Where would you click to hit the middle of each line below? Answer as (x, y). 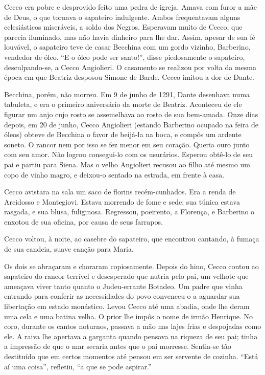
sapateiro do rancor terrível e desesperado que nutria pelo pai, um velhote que (126, 276)
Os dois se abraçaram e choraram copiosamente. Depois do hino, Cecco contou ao (131, 266)
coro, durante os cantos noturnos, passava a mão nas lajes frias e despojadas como (133, 326)
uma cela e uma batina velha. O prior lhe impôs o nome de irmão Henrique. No (129, 316)
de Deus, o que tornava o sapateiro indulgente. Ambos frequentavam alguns (122, 17)
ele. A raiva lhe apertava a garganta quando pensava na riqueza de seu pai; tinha (131, 336)
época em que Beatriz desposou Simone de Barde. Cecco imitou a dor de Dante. (129, 77)
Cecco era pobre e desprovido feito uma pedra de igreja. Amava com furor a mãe (130, 7)
